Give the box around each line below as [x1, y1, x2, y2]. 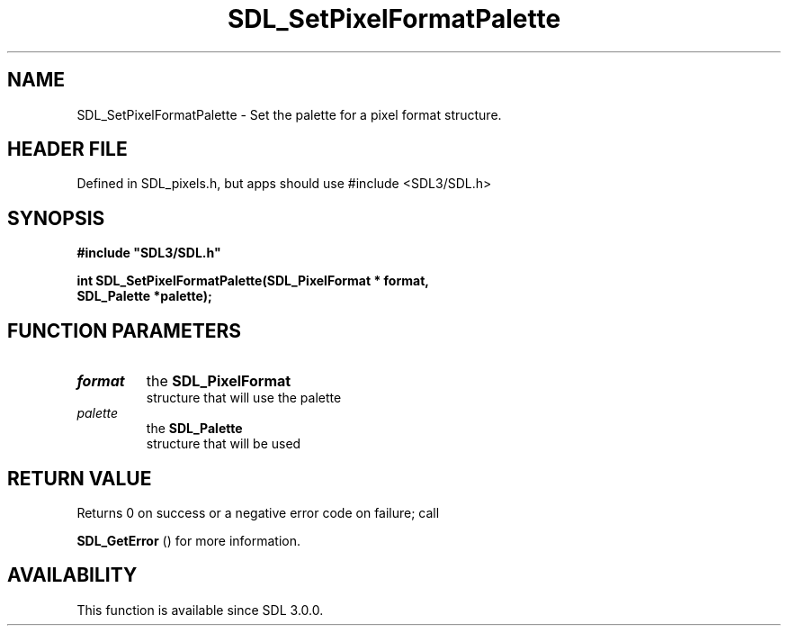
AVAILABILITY [7, 564, 138, 587]
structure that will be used [146, 436, 301, 452]
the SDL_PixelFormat [146, 372, 291, 391]
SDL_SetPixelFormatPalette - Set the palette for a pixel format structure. [76, 106, 502, 122]
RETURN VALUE [7, 466, 152, 490]
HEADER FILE [7, 138, 128, 161]
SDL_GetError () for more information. [76, 532, 301, 548]
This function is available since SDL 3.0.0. [76, 601, 324, 618]
